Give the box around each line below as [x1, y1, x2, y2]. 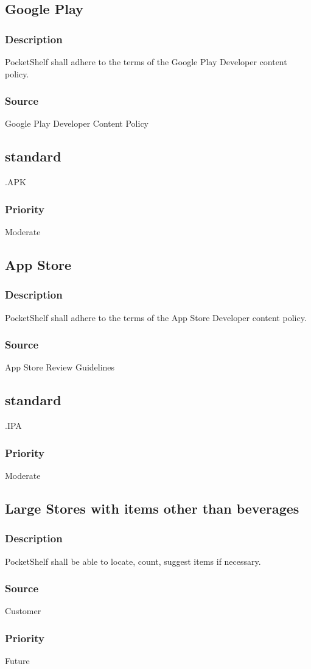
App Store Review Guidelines [5, 361, 115, 373]
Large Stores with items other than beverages [5, 499, 299, 518]
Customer [5, 604, 41, 617]
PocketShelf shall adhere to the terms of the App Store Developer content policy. [5, 311, 307, 324]
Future [5, 654, 30, 667]
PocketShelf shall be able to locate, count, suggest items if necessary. [5, 554, 261, 567]
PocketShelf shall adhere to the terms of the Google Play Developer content [5, 55, 287, 68]
